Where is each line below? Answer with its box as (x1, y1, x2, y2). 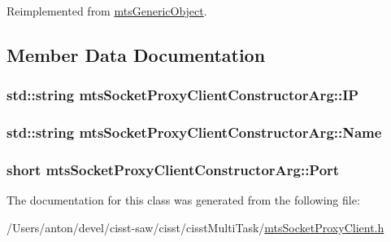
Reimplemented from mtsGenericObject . (7, 2, 207, 19)
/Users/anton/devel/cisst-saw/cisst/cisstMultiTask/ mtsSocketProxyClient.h (7, 218, 384, 235)
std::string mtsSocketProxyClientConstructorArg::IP (7, 85, 359, 105)
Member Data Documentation (7, 42, 266, 67)
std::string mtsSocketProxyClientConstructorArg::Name (7, 122, 382, 143)
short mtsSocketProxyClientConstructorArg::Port (7, 159, 340, 179)
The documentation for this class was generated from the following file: (7, 191, 360, 209)
